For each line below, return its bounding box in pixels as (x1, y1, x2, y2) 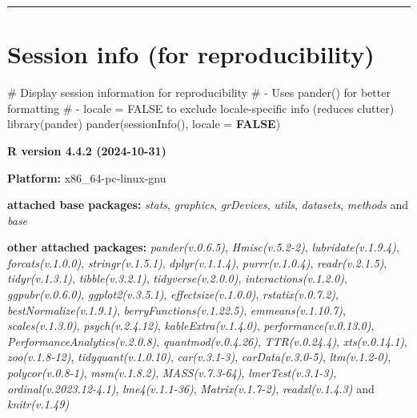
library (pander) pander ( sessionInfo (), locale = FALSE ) (7, 115, 281, 132)
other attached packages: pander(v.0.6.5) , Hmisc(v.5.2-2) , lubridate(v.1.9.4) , (7, 239, 399, 255)
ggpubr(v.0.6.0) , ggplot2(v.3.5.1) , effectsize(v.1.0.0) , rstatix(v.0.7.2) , (7, 286, 339, 303)
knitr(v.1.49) (7, 396, 70, 412)
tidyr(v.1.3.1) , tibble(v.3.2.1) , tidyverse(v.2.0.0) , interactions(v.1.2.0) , (7, 270, 347, 287)
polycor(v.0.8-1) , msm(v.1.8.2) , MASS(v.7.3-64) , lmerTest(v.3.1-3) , (7, 364, 337, 381)
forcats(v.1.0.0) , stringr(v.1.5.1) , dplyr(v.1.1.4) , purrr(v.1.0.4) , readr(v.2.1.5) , (7, 254, 387, 271)
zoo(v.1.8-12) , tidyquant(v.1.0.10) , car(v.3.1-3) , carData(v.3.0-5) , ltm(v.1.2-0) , (7, 348, 391, 365)
